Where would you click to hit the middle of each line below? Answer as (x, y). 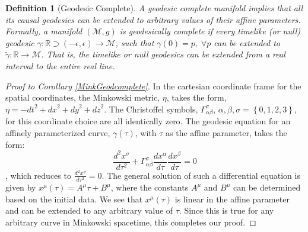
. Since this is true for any (226, 210)
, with (146, 133)
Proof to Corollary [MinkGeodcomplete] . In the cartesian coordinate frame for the (153, 86)
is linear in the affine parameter (232, 199)
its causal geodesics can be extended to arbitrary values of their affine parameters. (153, 19)
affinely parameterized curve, (58, 133)
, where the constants (150, 187)
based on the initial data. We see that (74, 199)
